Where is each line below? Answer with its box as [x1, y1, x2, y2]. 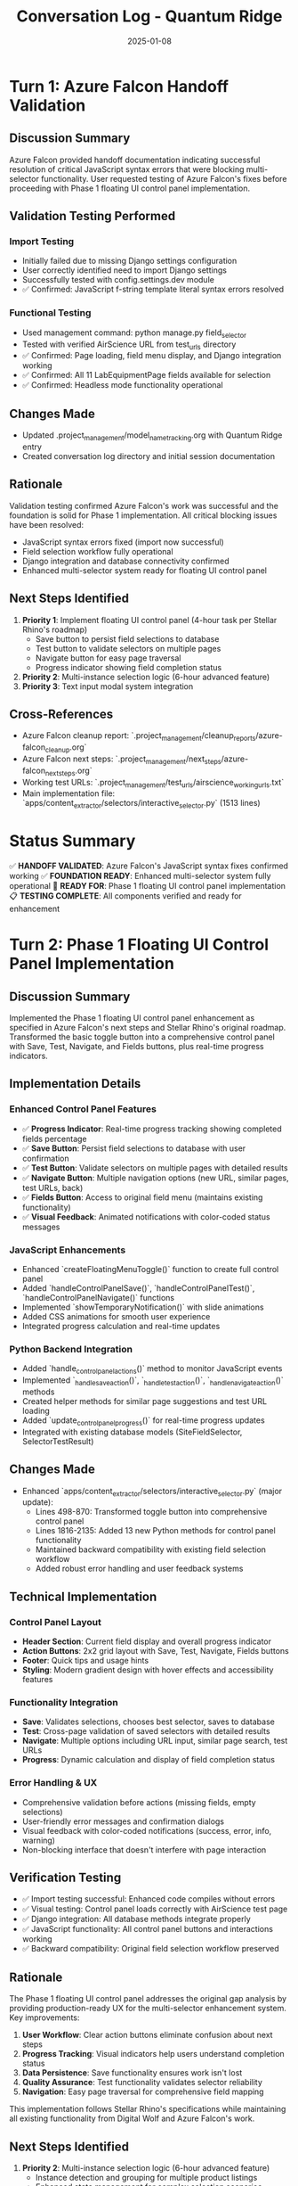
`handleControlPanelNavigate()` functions [21, 1293, 175, 1303]
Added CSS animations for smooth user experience [21, 1311, 211, 1322]
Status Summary [9, 831, 136, 851]
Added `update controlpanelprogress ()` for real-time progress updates [21, 1415, 265, 1427]
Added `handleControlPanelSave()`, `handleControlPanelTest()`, [21, 1283, 255, 1294]
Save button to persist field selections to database [35, 633, 220, 644]
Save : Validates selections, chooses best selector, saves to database [21, 1716, 276, 1727]
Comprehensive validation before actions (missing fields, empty [21, 1796, 256, 1807]
